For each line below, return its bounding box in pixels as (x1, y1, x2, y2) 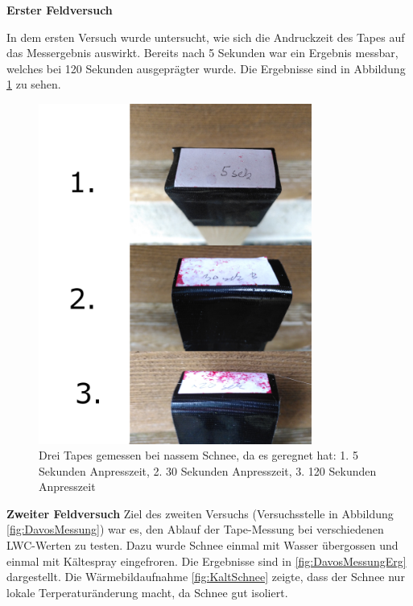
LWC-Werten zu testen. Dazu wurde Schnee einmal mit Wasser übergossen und (6, 537, 399, 554)
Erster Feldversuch (6, 2, 113, 18)
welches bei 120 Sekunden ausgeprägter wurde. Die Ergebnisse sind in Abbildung (6, 60, 406, 76)
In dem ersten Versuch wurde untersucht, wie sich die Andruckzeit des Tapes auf (6, 28, 405, 45)
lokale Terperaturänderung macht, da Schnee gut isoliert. (6, 583, 288, 600)
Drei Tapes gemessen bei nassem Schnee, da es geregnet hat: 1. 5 (39, 447, 358, 464)
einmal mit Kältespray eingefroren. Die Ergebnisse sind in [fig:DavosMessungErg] (6, 552, 407, 569)
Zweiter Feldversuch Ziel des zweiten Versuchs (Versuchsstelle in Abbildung (6, 505, 394, 521)
